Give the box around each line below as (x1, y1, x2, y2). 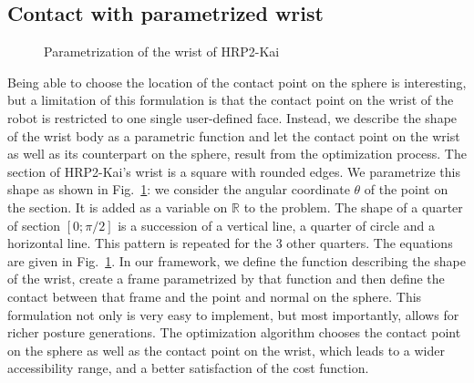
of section (7, 215, 61, 234)
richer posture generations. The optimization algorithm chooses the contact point (7, 323, 461, 342)
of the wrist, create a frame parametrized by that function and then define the (7, 269, 445, 288)
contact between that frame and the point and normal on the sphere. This (7, 286, 422, 305)
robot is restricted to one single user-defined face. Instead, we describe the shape (7, 108, 458, 127)
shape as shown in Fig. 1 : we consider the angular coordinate (7, 180, 350, 199)
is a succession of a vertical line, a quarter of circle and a (118, 215, 435, 234)
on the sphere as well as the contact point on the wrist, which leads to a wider (7, 340, 445, 359)
